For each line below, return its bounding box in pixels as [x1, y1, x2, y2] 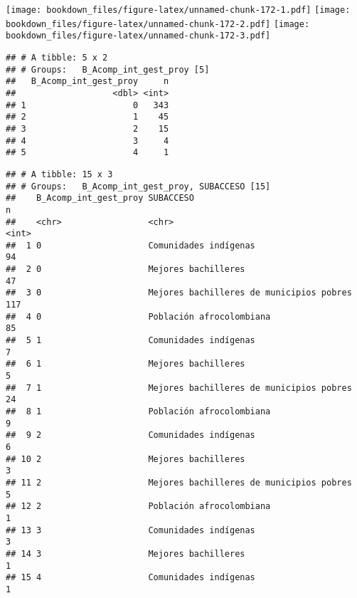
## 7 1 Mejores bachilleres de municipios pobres [6, 382, 352, 393]
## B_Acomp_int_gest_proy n [6, 76, 169, 87]
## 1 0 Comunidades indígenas [6, 240, 255, 251]
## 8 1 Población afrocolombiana [6, 406, 271, 416]
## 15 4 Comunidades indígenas [6, 572, 255, 583]
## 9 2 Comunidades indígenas [6, 430, 255, 441]
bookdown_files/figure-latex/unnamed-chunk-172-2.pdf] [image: [6, 19, 310, 29]
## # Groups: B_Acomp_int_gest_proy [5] [6, 64, 210, 75]
